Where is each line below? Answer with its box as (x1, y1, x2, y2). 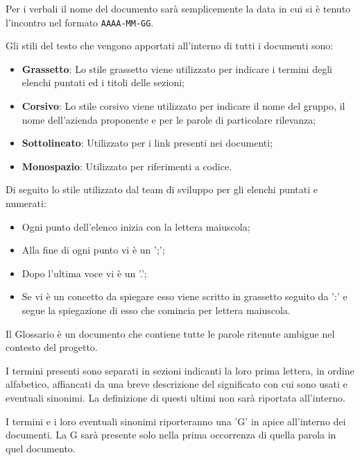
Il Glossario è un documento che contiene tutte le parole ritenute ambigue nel (6, 326, 335, 340)
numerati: (6, 196, 46, 210)
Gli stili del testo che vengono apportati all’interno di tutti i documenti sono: (6, 38, 334, 53)
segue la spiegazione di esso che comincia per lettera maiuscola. (22, 302, 291, 317)
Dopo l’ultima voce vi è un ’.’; (22, 265, 147, 280)
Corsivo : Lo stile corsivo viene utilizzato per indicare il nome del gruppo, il (22, 99, 345, 113)
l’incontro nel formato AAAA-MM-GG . (6, 15, 154, 29)
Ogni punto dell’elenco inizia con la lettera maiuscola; (22, 219, 250, 233)
